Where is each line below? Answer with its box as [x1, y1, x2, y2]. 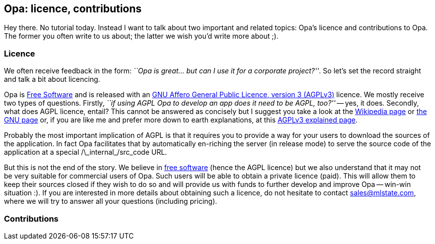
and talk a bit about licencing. [4, 75, 100, 84]
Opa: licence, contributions [4, 2, 142, 15]
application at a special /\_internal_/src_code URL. [4, 148, 167, 157]
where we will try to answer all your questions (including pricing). [4, 197, 217, 206]
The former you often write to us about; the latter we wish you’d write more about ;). [4, 32, 279, 41]
